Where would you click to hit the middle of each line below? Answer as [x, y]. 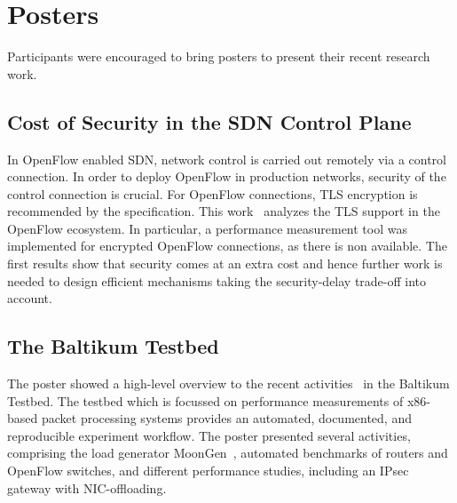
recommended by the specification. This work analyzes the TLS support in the [224, 211]
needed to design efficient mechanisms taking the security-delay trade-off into [217, 280]
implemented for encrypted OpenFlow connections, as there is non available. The [227, 246]
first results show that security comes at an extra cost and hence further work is [225, 263]
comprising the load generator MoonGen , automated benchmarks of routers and [228, 453]
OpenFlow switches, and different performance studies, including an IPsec [208, 471]
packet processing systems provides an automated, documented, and [226, 418]
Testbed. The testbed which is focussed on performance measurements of [205, 400]
